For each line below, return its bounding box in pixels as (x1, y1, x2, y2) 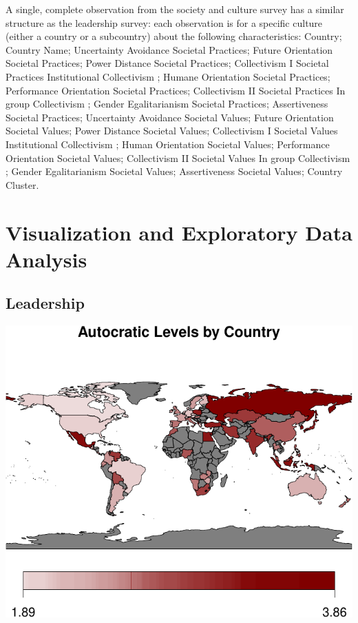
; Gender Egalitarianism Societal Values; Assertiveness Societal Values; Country (6, 164, 343, 178)
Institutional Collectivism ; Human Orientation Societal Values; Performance (6, 136, 330, 151)
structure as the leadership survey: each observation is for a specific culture (6, 15, 323, 30)
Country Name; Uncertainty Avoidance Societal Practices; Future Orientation (6, 42, 333, 57)
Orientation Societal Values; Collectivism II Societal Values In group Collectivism (6, 150, 350, 165)
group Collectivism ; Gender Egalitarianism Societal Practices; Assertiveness (6, 96, 328, 111)
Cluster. (6, 177, 39, 192)
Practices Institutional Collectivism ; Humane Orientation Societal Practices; (6, 69, 330, 83)
